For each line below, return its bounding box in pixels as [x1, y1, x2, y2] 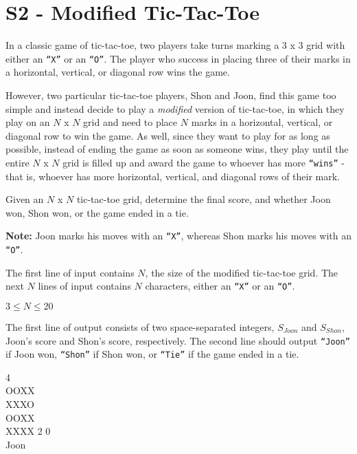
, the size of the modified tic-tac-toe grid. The [145, 265, 338, 279]
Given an [5, 192, 44, 206]
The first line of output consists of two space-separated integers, [5, 319, 275, 334]
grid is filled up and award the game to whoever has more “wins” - [62, 155, 345, 169]
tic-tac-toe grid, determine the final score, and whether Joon [76, 192, 331, 206]
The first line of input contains [5, 265, 135, 279]
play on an [5, 115, 50, 129]
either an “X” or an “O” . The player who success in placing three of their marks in [5, 51, 351, 65]
